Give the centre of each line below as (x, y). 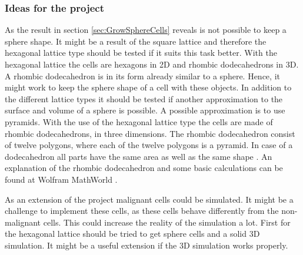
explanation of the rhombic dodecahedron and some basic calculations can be (144, 168)
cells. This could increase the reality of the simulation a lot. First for (167, 222)
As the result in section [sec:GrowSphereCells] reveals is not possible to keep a (146, 30)
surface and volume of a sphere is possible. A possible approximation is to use (145, 110)
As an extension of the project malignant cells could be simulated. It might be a (149, 199)
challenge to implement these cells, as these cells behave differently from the (142, 211)
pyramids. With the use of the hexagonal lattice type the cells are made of (139, 121)
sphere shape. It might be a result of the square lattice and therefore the (136, 41)
